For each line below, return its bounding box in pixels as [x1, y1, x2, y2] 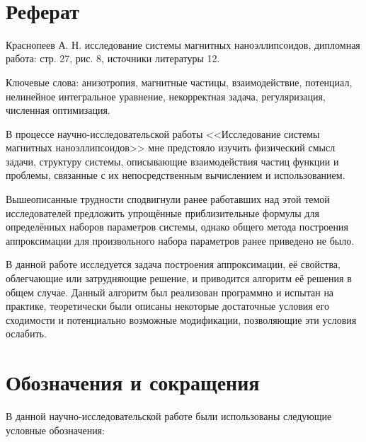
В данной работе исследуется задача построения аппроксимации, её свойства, [6, 257, 341, 272]
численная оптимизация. [6, 103, 110, 117]
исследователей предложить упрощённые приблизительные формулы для [6, 205, 319, 220]
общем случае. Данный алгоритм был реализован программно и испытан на [6, 284, 334, 299]
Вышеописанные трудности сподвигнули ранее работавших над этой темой [6, 192, 330, 207]
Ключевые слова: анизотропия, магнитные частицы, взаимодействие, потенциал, [6, 74, 353, 89]
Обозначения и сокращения [6, 368, 260, 397]
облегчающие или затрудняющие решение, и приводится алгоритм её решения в [6, 271, 352, 286]
